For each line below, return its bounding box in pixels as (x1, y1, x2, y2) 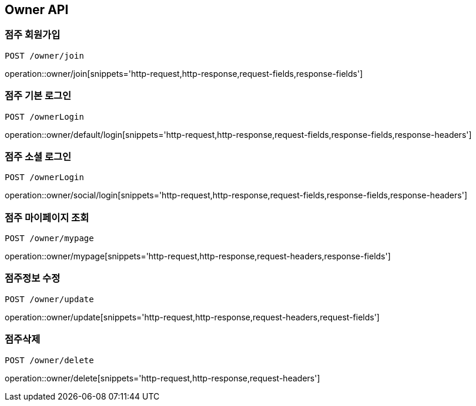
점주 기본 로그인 (5, 90, 72, 102)
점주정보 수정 (5, 272, 61, 285)
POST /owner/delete (5, 355, 94, 365)
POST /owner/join (5, 50, 84, 60)
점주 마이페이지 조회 (5, 211, 89, 224)
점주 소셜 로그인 (5, 150, 72, 163)
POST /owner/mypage (5, 234, 94, 243)
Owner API (5, 2, 69, 17)
